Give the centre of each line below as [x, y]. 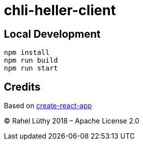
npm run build [31, 60]
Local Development [52, 34]
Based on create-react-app [48, 106]
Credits [22, 87]
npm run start [31, 68]
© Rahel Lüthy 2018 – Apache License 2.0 [72, 121]
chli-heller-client [60, 10]
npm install [27, 53]
